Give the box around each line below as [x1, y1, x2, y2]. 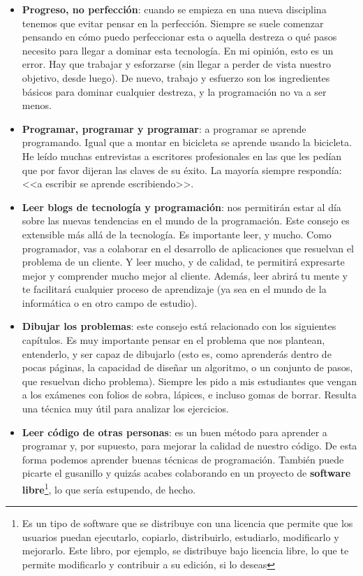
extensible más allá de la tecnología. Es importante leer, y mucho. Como [22, 226, 332, 241]
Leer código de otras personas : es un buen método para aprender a [22, 424, 327, 439]
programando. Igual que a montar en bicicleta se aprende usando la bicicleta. [22, 135, 352, 150]
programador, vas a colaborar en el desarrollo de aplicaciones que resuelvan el [22, 240, 354, 255]
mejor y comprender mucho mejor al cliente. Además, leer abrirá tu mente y [22, 268, 348, 282]
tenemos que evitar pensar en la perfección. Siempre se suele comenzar [22, 15, 324, 30]
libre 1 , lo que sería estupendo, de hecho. [22, 480, 196, 496]
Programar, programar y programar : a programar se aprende [22, 121, 306, 136]
